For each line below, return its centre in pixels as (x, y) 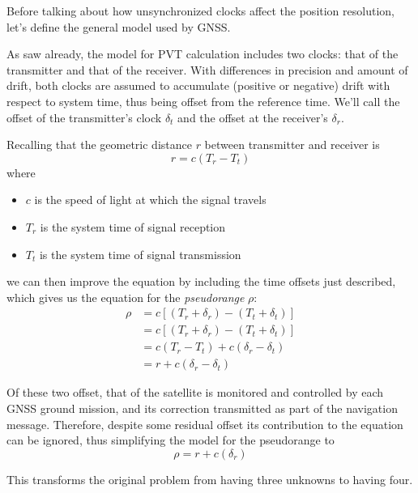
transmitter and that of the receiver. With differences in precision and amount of (207, 69)
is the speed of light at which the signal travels (150, 200)
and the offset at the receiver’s (253, 117)
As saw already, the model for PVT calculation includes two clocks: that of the (203, 54)
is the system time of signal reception (133, 226)
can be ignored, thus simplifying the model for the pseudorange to (171, 440)
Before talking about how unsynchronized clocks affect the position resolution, (200, 11)
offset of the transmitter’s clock (84, 117)
